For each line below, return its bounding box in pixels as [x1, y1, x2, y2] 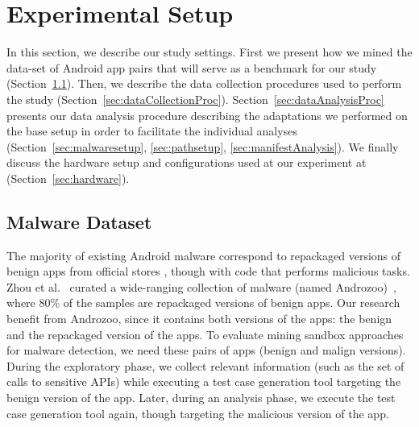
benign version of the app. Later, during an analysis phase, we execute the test [6, 389, 396, 406]
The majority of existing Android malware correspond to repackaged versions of [6, 247, 401, 263]
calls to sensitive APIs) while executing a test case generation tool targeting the [6, 373, 401, 390]
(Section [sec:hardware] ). [6, 169, 130, 186]
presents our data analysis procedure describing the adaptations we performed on [6, 106, 408, 123]
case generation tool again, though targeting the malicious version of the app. [6, 404, 389, 421]
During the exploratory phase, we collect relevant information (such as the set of [6, 357, 404, 374]
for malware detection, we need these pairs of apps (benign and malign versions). [6, 342, 406, 359]
